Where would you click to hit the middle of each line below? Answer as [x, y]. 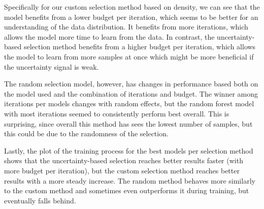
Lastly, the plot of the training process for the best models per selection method [129, 150]
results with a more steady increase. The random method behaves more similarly [130, 180]
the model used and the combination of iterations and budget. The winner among [131, 93]
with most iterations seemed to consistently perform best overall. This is [117, 113]
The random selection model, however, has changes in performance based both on [131, 84]
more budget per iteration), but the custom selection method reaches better [122, 170]
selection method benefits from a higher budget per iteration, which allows [140, 47]
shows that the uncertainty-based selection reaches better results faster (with [124, 160]
